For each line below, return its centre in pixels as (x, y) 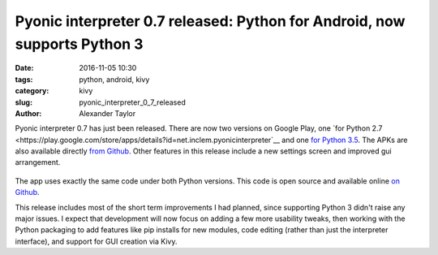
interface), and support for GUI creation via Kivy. (96, 241)
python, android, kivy (114, 79)
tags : (24, 79)
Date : (24, 68)
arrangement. (38, 162)
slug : (24, 102)
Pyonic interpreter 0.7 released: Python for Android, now (210, 21)
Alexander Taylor (107, 113)
